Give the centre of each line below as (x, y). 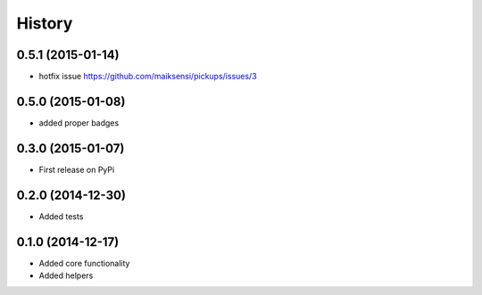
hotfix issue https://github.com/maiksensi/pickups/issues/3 (148, 77)
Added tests (61, 216)
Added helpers (66, 275)
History (45, 23)
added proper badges (79, 123)
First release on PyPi (77, 169)
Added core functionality (84, 263)
